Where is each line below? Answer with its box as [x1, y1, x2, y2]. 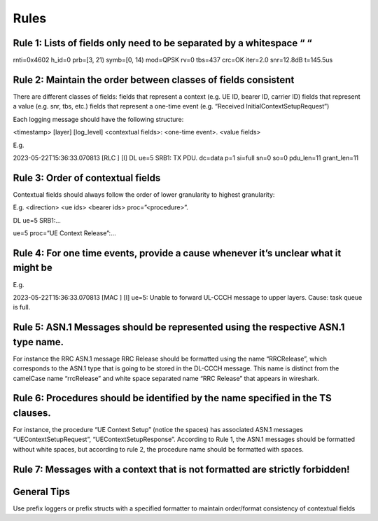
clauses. [13, 407, 52, 419]
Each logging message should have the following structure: [13, 115, 184, 123]
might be [13, 262, 52, 274]
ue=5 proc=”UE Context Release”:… [13, 229, 116, 237]
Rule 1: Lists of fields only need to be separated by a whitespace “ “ [13, 37, 312, 49]
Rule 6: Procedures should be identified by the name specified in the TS [13, 392, 332, 404]
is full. [13, 303, 31, 312]
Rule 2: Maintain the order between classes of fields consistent [13, 74, 295, 85]
